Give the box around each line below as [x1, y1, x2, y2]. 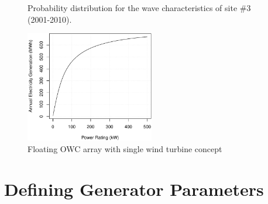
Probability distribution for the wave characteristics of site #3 [28, 2, 251, 13]
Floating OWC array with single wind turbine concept [28, 143, 222, 155]
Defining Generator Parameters [4, 177, 264, 201]
